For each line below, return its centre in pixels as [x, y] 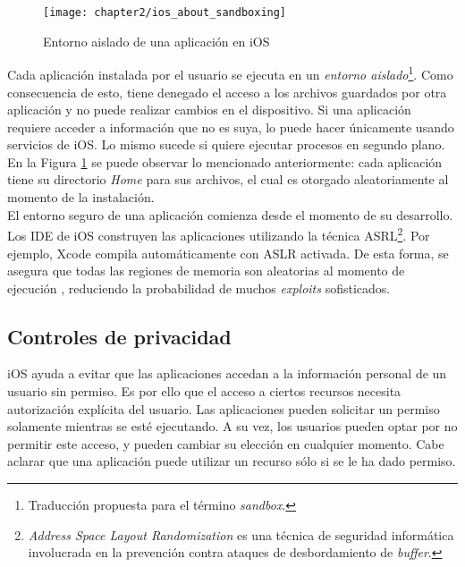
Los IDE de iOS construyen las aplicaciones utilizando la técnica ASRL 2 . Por [219, 234]
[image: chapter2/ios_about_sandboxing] [165, 13]
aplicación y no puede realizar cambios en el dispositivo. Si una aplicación [209, 110]
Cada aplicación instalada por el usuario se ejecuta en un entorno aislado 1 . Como [230, 73]
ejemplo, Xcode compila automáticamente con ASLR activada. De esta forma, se [228, 253]
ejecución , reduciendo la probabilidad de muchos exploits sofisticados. [199, 288]
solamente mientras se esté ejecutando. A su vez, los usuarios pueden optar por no [232, 426]
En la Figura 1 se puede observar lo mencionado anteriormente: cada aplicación [225, 161]
